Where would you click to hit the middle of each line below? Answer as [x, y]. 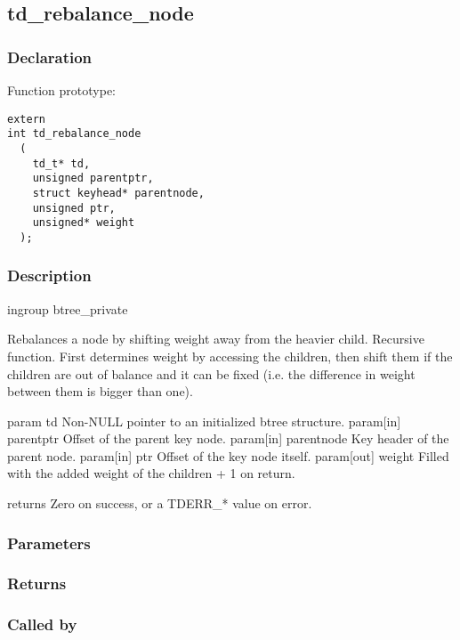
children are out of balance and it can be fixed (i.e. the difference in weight [211, 373]
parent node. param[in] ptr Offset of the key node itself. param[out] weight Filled [228, 455]
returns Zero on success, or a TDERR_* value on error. [160, 503]
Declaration [50, 57]
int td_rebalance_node [74, 134]
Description [49, 275]
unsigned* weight [84, 223]
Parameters [49, 543]
